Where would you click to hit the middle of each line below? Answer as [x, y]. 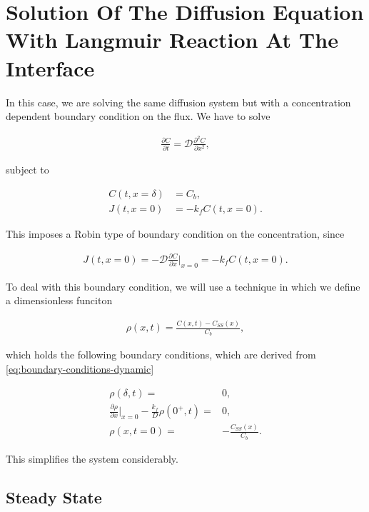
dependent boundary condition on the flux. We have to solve [138, 116]
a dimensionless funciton [59, 300]
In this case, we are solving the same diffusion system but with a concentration [178, 102]
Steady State [54, 497]
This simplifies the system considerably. [92, 458]
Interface [50, 67]
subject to [27, 170]
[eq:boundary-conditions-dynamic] [80, 369]
